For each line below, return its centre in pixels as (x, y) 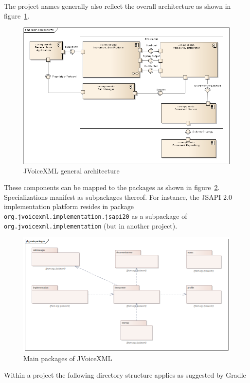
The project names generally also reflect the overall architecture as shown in (117, 6)
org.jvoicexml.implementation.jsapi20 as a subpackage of (96, 216)
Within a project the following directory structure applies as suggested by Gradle (125, 374)
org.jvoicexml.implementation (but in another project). (91, 225)
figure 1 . (17, 15)
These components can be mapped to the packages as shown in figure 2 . (112, 187)
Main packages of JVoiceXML (68, 358)
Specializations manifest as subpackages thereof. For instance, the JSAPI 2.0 (118, 197)
